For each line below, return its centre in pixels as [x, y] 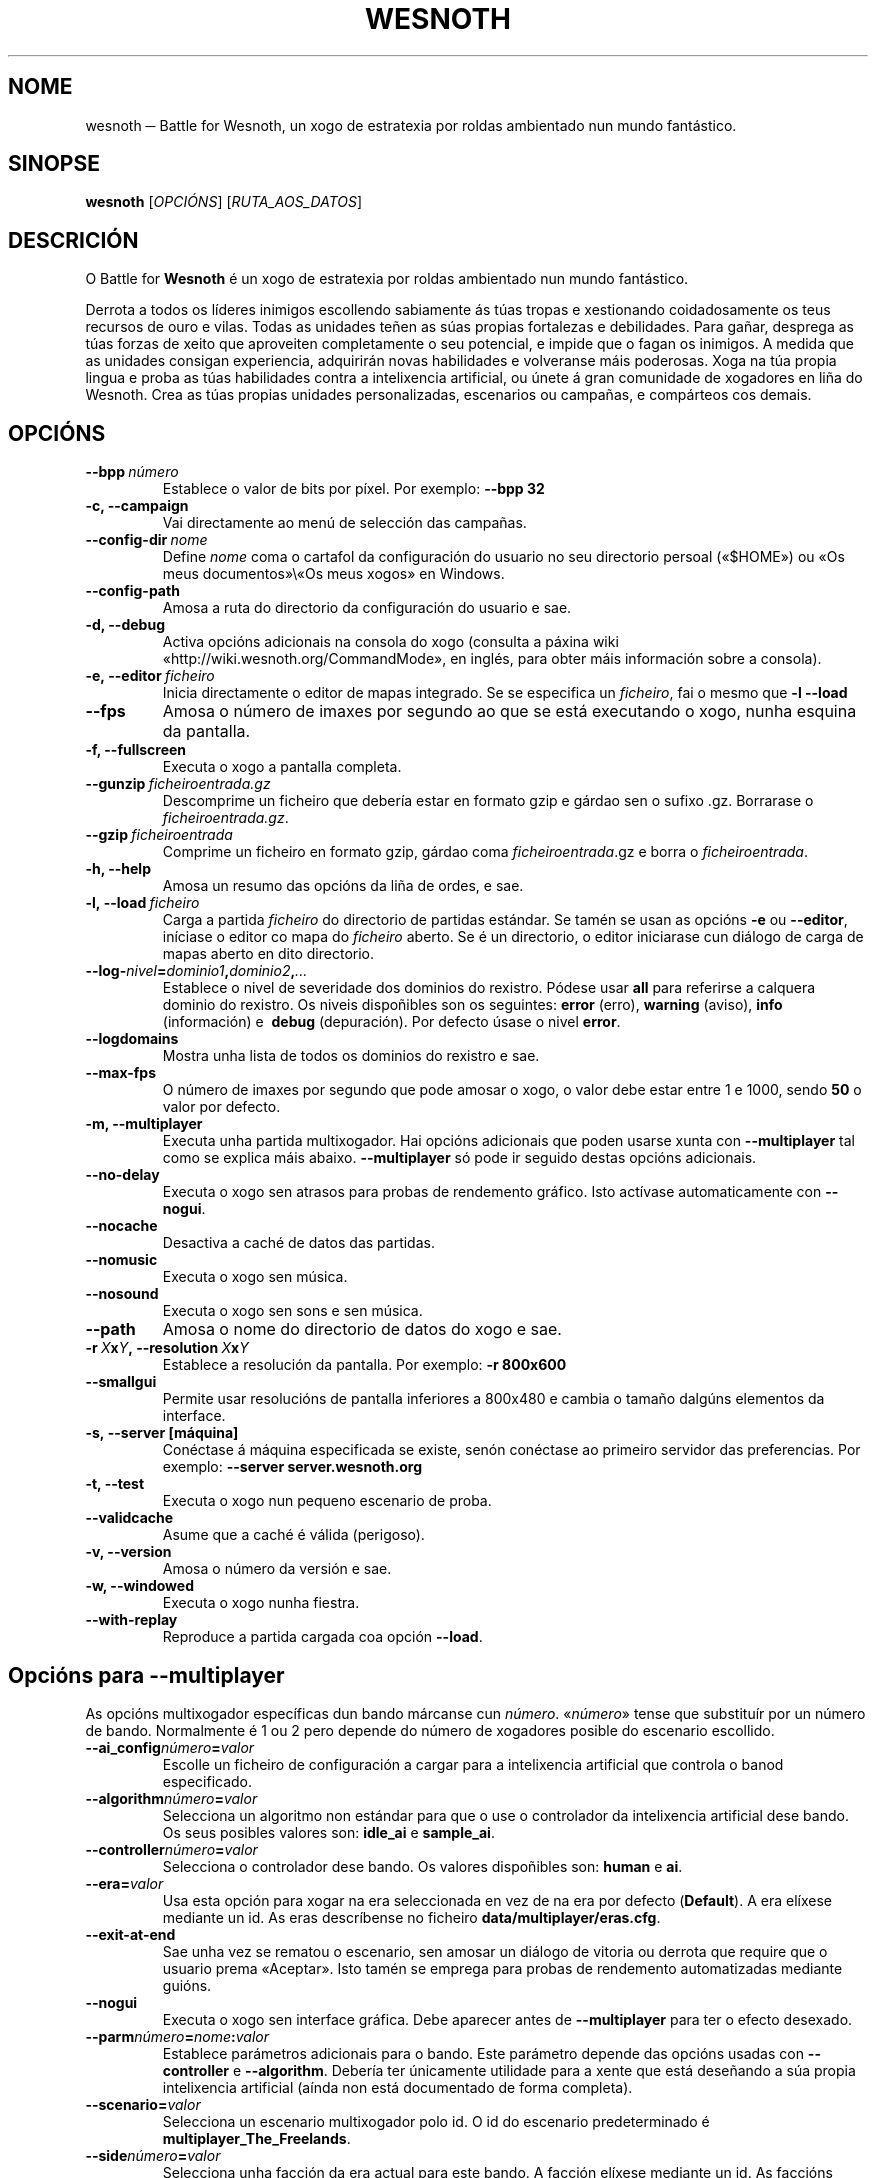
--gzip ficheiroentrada [159, 835]
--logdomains [132, 1039]
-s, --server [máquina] [162, 1433]
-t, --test [115, 1484]
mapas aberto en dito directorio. [268, 954]
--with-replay [131, 1620]
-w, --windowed [139, 1586]
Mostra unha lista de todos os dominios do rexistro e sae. [351, 1056]
